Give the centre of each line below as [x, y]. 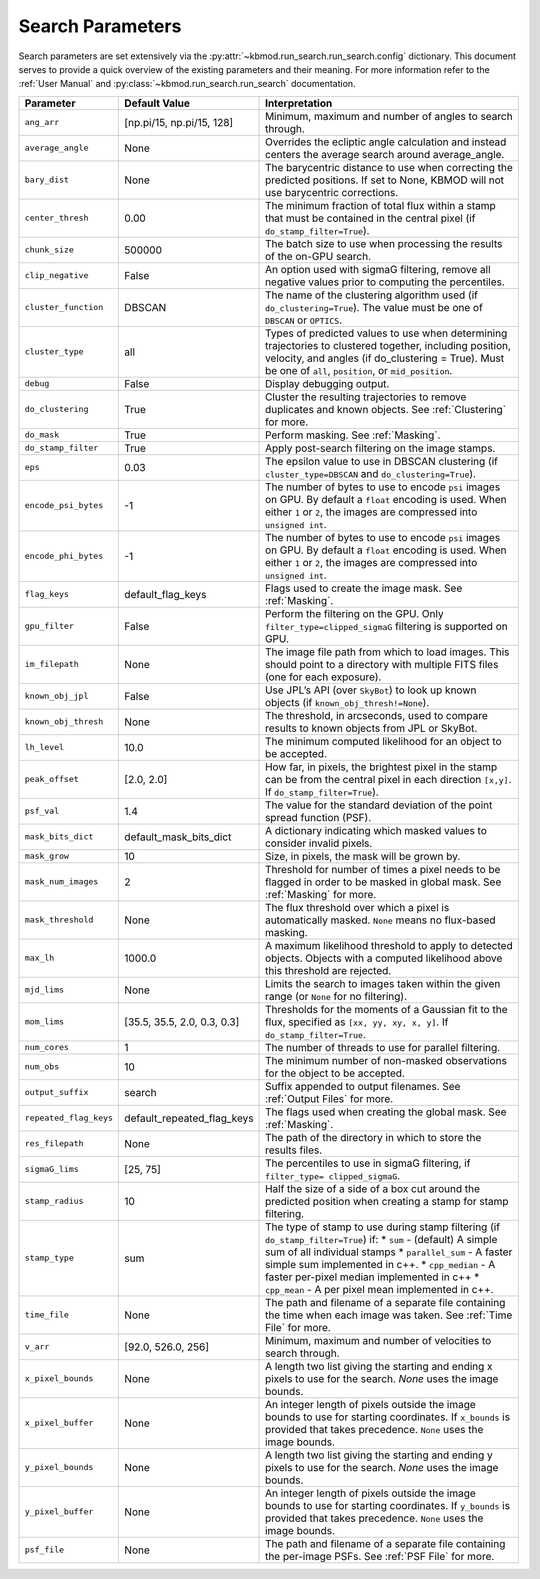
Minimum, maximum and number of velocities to [378, 1340]
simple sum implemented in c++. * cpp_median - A [380, 1264]
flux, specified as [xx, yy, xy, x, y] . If [357, 1022]
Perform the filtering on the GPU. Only [354, 613]
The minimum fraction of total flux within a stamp [381, 205]
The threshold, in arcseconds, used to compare [377, 715]
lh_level [44, 747]
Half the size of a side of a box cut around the [372, 1188]
